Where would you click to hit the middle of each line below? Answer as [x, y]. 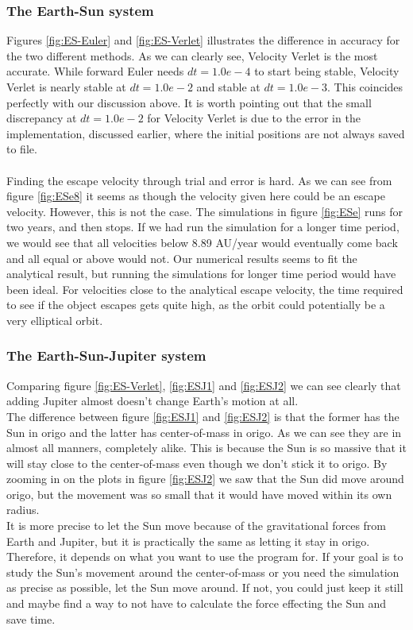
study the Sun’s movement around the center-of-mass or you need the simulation [203, 572]
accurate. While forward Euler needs [95, 71]
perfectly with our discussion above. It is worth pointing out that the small [189, 102]
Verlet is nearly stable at [66, 87]
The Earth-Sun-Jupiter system [106, 356]
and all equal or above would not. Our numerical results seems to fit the [182, 258]
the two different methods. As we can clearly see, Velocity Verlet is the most [192, 55]
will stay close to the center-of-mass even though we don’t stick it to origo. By [197, 463]
